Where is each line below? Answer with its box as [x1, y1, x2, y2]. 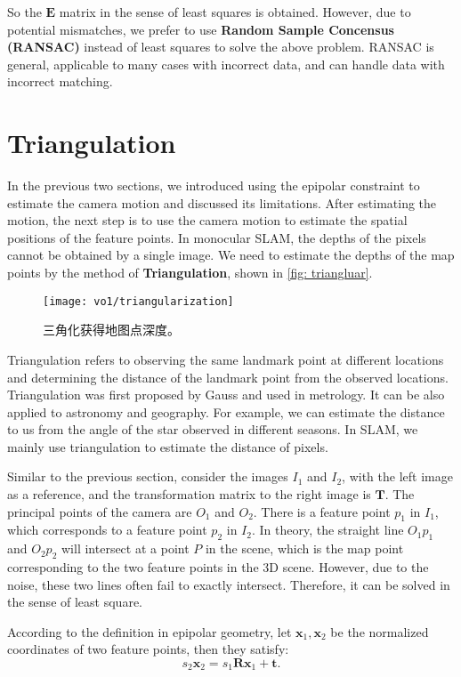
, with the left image [342, 467, 453, 486]
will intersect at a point [61, 539, 190, 558]
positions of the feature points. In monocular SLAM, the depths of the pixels [7, 228, 426, 246]
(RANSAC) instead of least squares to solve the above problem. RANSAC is [7, 37, 434, 56]
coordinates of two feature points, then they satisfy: [7, 640, 289, 658]
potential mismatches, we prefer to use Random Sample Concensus [7, 20, 394, 38]
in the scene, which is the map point [205, 539, 404, 558]
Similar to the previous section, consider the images [7, 467, 288, 486]
